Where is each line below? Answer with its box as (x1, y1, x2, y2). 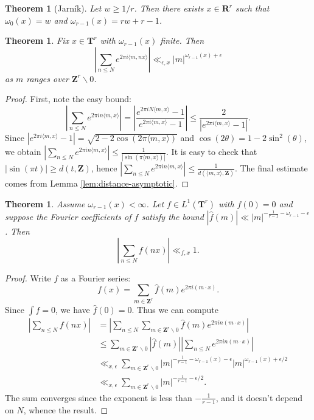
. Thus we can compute (131, 303, 218, 316)
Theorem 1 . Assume (5, 197, 85, 210)
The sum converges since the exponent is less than (5, 391, 192, 404)
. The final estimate (234, 161, 308, 174)
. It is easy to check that (166, 145, 257, 158)
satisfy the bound (141, 210, 204, 222)
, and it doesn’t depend (215, 391, 303, 404)
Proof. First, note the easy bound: (5, 92, 132, 105)
